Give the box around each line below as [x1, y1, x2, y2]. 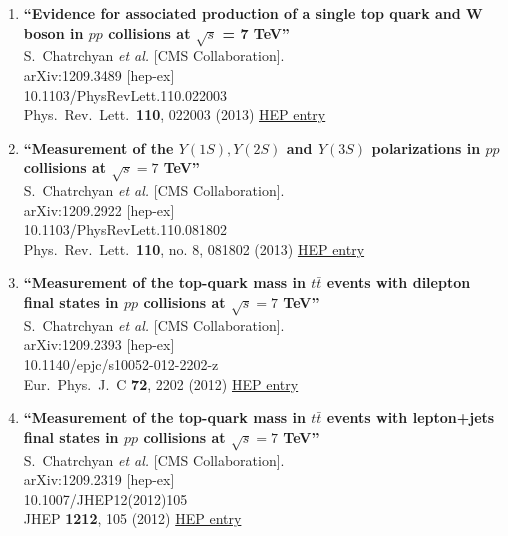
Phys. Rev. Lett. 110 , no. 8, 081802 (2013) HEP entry [23, 238, 365, 259]
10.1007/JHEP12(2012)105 [23, 488, 188, 509]
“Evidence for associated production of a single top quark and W [23, 3, 483, 23]
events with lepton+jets [326, 407, 495, 428]
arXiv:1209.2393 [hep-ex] [23, 334, 175, 355]
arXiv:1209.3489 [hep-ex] [23, 64, 175, 85]
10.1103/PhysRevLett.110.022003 [23, 84, 228, 105]
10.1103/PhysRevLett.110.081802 [23, 219, 228, 240]
